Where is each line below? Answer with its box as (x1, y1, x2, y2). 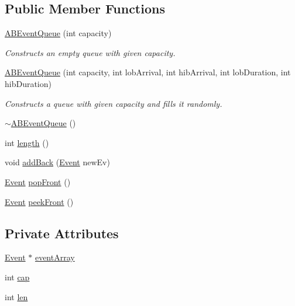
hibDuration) (5, 77, 52, 89)
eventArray (35, 251, 75, 263)
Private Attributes (5, 224, 119, 242)
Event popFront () (5, 175, 71, 187)
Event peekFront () (5, 195, 74, 207)
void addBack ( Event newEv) (5, 156, 110, 168)
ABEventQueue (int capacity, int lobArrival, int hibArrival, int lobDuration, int (5, 66, 291, 78)
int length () (5, 136, 49, 148)
